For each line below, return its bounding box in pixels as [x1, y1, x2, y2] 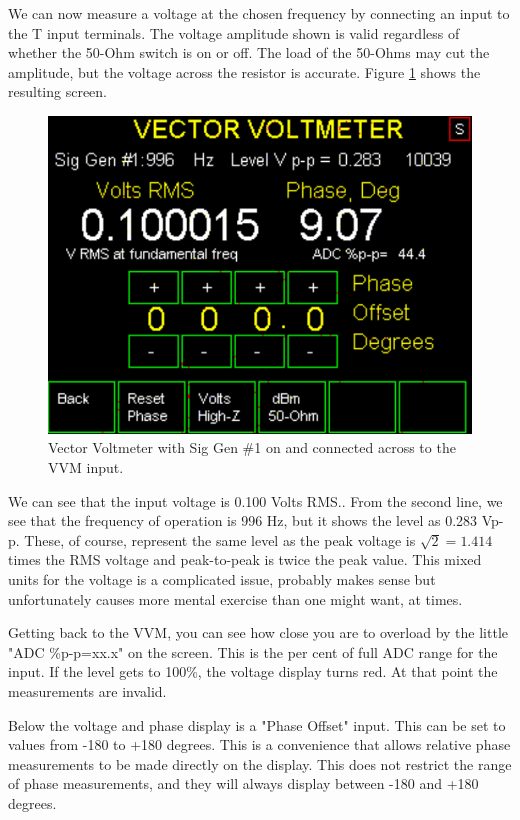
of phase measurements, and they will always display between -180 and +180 [8, 773, 479, 794]
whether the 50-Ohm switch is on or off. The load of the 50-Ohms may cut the [8, 42, 490, 63]
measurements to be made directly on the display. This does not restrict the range [8, 753, 512, 774]
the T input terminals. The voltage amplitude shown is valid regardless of [8, 22, 460, 43]
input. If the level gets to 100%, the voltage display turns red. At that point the [8, 661, 498, 682]
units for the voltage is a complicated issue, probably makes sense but [8, 568, 436, 589]
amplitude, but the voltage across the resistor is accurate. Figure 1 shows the [8, 61, 481, 82]
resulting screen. [8, 81, 108, 102]
